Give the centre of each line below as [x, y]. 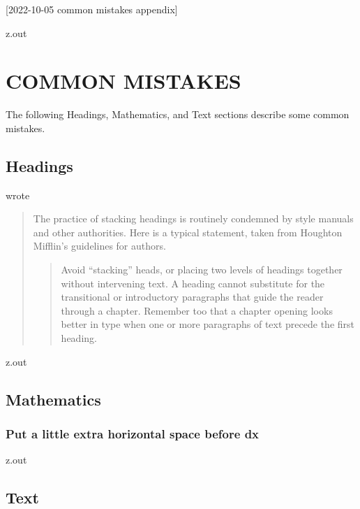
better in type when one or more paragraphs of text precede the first [208, 324]
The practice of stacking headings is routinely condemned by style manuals [193, 218]
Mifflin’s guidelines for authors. [99, 246]
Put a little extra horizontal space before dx [133, 433]
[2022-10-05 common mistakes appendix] [92, 9]
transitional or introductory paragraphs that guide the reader [192, 297]
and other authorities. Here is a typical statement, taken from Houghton [188, 232]
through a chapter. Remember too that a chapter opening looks [197, 310]
